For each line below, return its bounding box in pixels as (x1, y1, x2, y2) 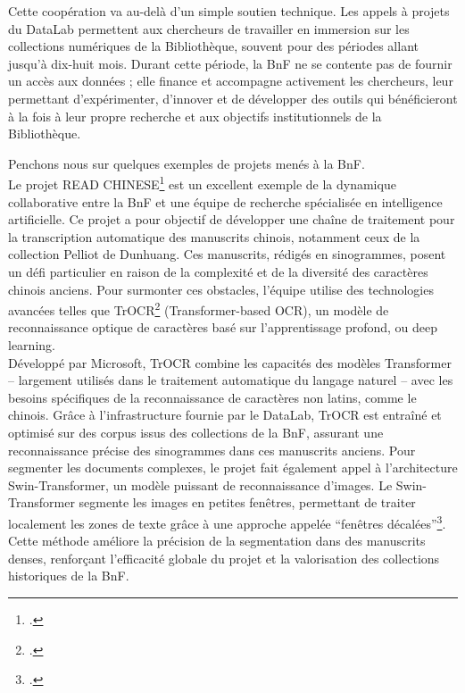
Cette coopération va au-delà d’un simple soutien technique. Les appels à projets (8, 2, 450, 20)
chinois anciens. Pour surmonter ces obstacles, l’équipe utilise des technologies (8, 280, 434, 298)
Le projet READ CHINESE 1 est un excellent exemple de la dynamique (8, 172, 396, 193)
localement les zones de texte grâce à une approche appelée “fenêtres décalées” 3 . (8, 511, 446, 532)
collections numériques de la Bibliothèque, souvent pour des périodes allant (8, 37, 419, 55)
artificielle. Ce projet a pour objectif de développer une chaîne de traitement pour (8, 210, 455, 229)
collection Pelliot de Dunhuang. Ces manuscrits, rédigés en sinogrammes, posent (8, 245, 446, 263)
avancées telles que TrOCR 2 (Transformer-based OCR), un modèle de (8, 298, 389, 319)
